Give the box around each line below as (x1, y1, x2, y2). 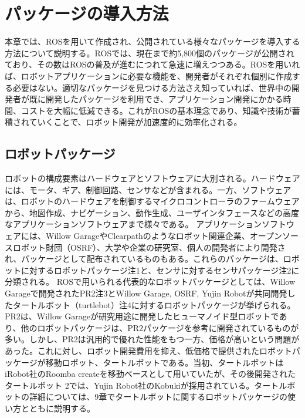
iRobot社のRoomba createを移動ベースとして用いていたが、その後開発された (5, 368, 296, 380)
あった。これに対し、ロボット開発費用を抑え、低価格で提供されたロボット (5, 344, 292, 356)
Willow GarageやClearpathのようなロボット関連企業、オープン (45, 230, 283, 242)
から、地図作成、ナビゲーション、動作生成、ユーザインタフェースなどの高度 (5, 206, 299, 218)
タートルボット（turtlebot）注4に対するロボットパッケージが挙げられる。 (12, 298, 296, 311)
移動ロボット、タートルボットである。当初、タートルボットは (45, 356, 284, 368)
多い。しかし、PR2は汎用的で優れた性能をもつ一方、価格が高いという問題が (5, 333, 300, 345)
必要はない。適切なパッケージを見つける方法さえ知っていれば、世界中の (12, 81, 292, 93)
